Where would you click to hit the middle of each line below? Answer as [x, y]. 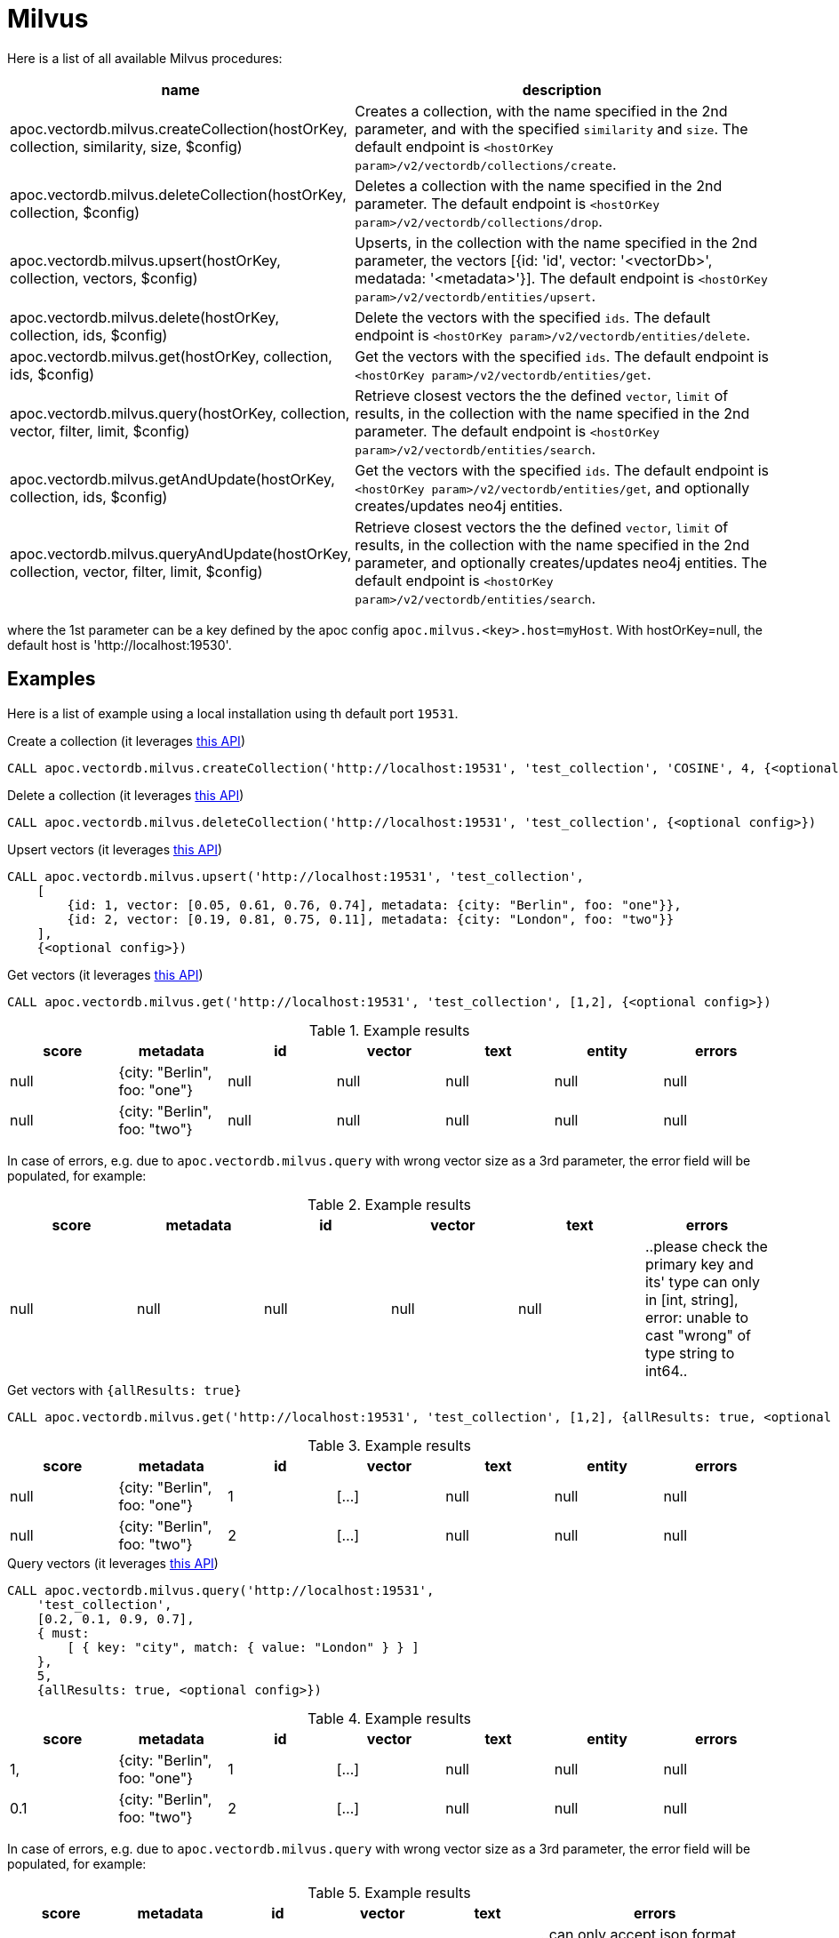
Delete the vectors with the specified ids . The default [533, 317]
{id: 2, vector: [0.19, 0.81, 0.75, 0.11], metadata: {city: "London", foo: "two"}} [371, 919]
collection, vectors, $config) [104, 278]
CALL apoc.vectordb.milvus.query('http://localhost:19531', [221, 1590]
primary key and [699, 1264]
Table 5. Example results [389, 1892]
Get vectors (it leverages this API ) [105, 974]
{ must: [63, 1633]
